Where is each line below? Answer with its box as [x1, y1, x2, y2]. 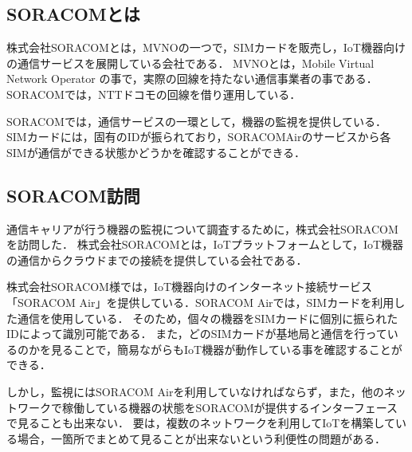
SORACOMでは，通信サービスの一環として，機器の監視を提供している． [6, 112, 387, 129]
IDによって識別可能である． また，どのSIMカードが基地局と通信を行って [6, 325, 387, 342]
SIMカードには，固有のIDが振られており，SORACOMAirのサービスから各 [6, 128, 391, 145]
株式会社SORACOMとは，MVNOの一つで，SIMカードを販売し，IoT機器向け [6, 39, 406, 56]
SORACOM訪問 [6, 183, 140, 207]
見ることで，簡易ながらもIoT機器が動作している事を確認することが [50, 340, 402, 357]
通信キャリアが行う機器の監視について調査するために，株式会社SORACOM [6, 220, 398, 237]
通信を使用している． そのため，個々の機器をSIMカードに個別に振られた [17, 309, 398, 326]
